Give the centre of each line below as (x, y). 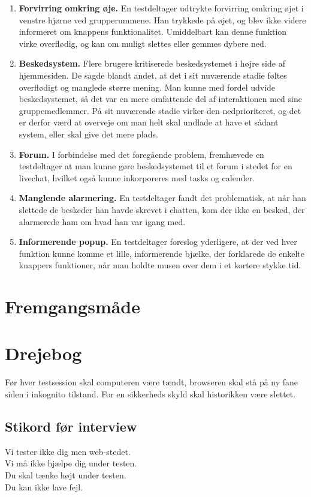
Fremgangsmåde (73, 306)
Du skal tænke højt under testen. (66, 474)
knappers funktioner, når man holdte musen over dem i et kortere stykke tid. (160, 265)
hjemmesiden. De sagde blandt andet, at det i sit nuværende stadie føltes (153, 75)
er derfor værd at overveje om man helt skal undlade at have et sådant (149, 122)
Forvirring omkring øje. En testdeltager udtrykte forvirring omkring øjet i (161, 8)
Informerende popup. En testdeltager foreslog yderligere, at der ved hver (158, 242)
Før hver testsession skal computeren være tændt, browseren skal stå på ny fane (152, 382)
